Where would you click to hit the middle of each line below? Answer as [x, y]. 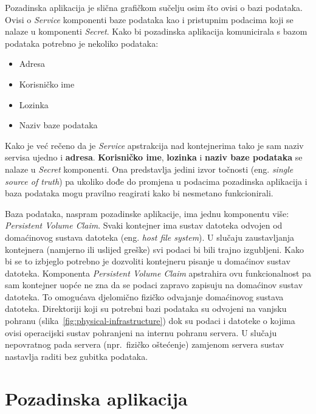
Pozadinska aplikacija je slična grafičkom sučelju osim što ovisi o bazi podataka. [154, 7]
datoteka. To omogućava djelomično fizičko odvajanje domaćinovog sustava [144, 296]
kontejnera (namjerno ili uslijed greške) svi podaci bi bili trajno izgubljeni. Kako [155, 249]
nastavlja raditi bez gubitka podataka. [77, 356]
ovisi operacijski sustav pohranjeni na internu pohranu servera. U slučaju [141, 332]
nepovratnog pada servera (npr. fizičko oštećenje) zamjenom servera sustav [145, 344]
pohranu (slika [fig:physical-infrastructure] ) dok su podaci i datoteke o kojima [150, 321]
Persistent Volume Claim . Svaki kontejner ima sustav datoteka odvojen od [144, 225]
